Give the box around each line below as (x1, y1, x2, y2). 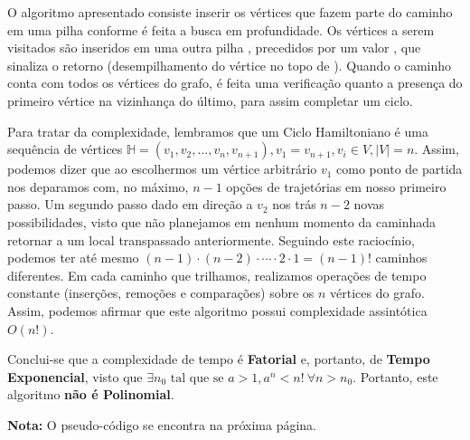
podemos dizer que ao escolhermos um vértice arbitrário (7, 159, 317, 178)
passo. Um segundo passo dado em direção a (7, 195, 253, 214)
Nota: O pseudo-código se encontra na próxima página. (7, 415, 316, 434)
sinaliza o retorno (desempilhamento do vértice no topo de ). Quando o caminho (7, 55, 452, 74)
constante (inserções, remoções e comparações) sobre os (7, 283, 315, 302)
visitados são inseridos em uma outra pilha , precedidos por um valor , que (7, 38, 421, 57)
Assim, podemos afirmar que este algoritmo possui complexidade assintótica (7, 301, 428, 320)
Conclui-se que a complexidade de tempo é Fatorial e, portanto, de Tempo (7, 349, 430, 368)
